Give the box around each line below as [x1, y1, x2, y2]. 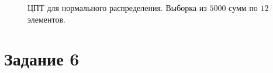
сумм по [229, 2, 258, 13]
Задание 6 [4, 47, 80, 71]
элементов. [27, 13, 65, 25]
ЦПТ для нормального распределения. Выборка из [27, 2, 207, 13]
